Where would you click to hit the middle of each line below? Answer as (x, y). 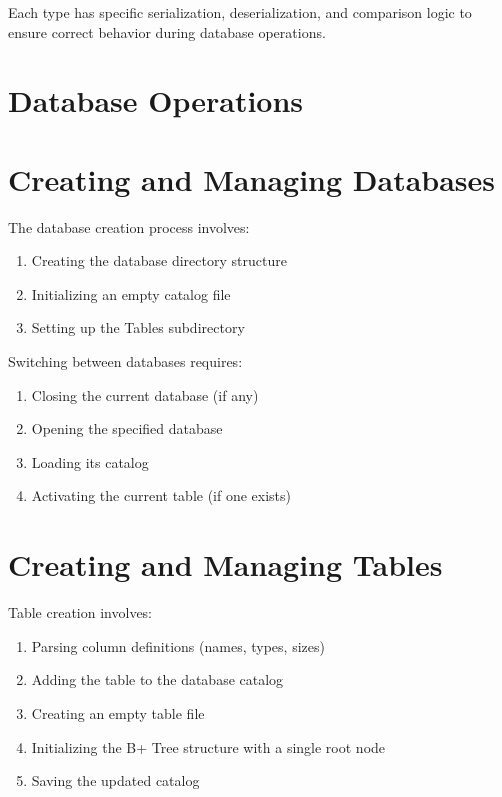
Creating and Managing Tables (225, 564)
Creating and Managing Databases (252, 178)
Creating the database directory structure (159, 260)
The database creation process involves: (129, 226)
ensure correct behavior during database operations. (167, 31)
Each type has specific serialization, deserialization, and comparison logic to (240, 12)
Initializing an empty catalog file (131, 293)
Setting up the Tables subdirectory (138, 327)
